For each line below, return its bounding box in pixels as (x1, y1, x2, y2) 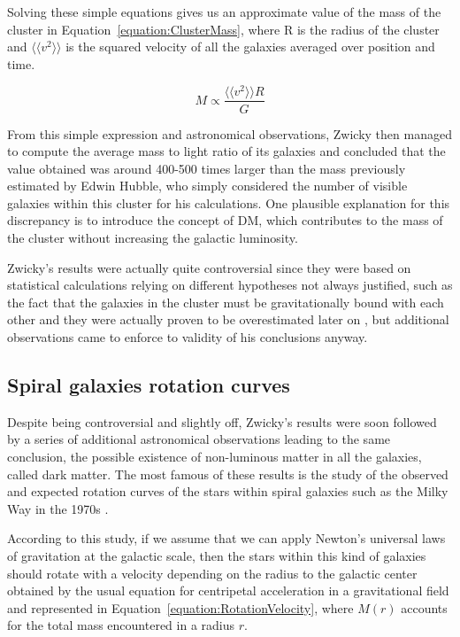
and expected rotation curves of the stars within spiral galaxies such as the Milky (7, 482, 448, 501)
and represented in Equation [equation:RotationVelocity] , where (7, 598, 354, 617)
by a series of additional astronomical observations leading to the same (7, 430, 391, 448)
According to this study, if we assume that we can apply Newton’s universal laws (7, 529, 446, 548)
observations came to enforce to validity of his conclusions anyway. (7, 328, 368, 346)
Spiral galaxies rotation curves (7, 371, 290, 399)
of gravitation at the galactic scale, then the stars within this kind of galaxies (7, 547, 426, 564)
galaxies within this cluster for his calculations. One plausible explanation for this (7, 193, 450, 212)
